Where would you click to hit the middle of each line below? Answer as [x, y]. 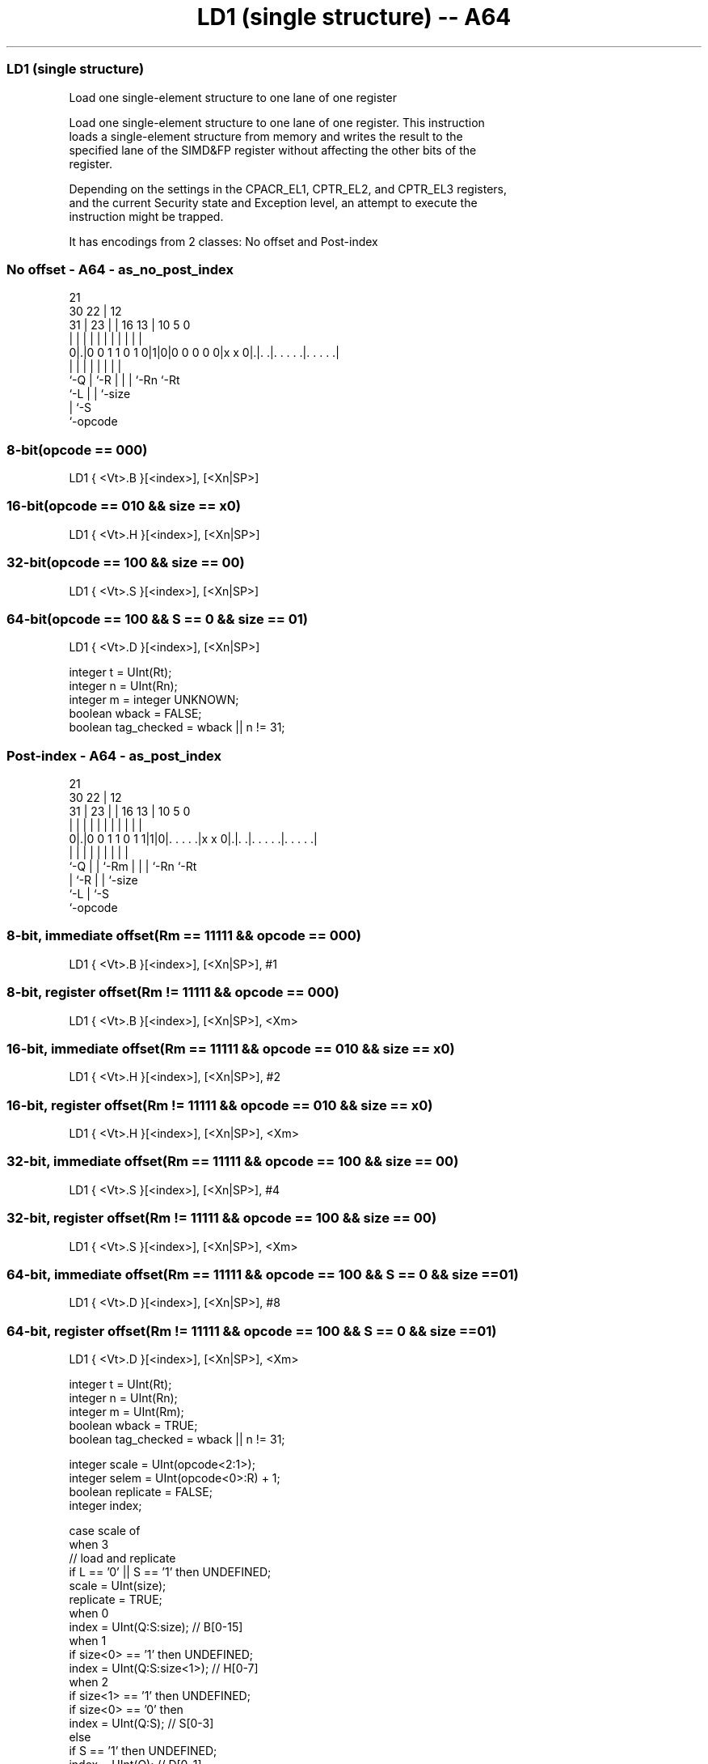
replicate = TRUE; [116, 1599]
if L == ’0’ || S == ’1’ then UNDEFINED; [170, 1572]
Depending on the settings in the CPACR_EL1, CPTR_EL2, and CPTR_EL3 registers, [288, 189]
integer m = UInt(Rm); [126, 1412]
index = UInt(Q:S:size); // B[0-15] [156, 1627]
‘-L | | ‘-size [100, 394]
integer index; [105, 1505]
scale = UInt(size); [118, 1586]
